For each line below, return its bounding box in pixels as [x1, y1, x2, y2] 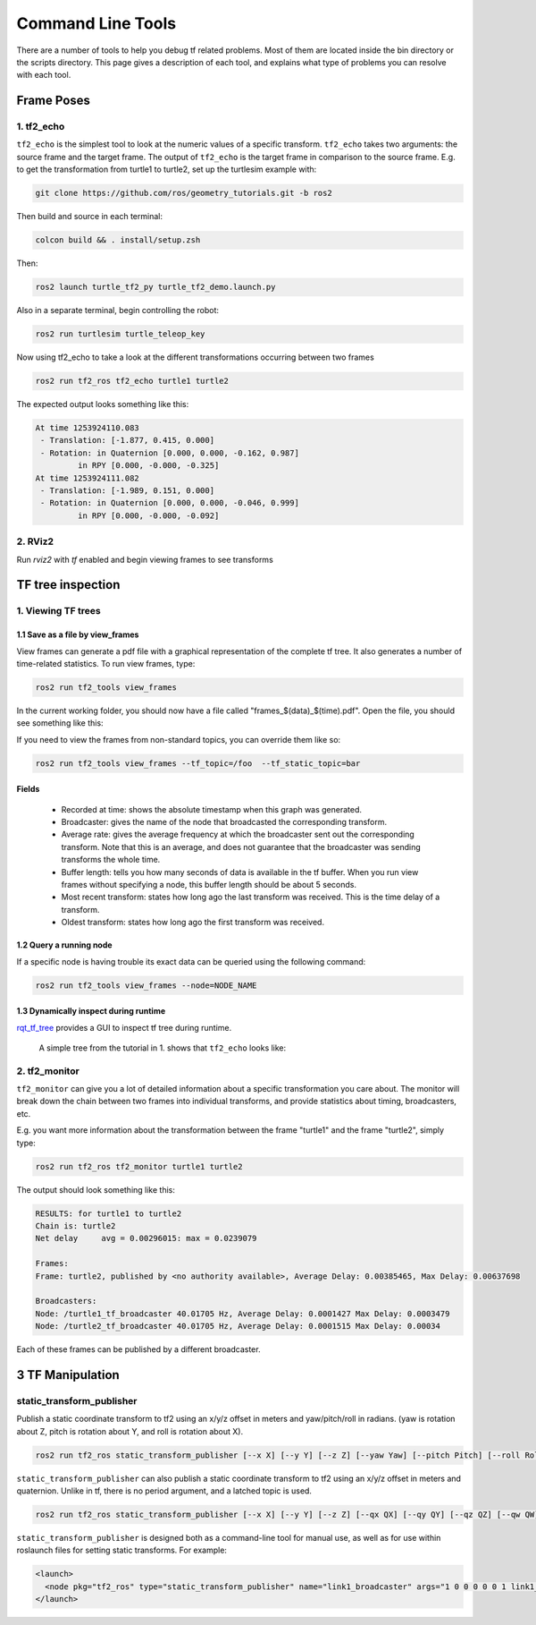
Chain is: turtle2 [35, 1221, 116, 1230]
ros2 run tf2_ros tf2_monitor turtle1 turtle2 [35, 1161, 243, 1171]
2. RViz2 [16, 535, 54, 548]
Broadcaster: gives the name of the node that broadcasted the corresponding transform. [61, 817, 388, 828]
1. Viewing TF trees [16, 605, 102, 617]
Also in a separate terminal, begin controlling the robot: [16, 305, 219, 316]
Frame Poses [16, 93, 91, 108]
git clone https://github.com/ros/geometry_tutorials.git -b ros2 [35, 188, 332, 199]
